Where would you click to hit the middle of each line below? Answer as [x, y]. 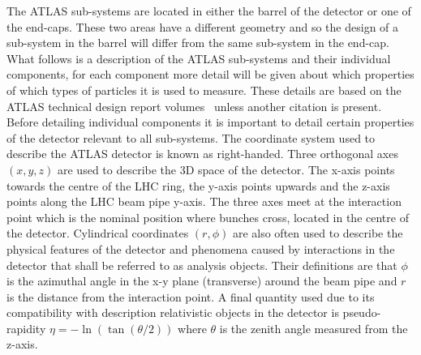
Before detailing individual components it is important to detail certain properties [210, 122]
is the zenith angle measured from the [314, 328]
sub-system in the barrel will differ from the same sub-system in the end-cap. [198, 43]
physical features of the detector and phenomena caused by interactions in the [201, 248]
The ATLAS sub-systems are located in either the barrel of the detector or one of [209, 11]
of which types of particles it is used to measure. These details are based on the [204, 90]
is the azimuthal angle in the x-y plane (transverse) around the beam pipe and [202, 281]
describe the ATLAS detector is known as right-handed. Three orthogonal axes [202, 154]
